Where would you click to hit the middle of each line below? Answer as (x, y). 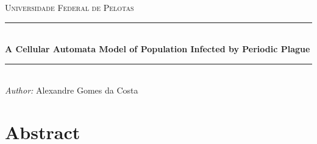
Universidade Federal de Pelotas (69, 7)
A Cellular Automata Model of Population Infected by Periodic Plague (158, 49)
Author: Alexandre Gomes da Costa (72, 90)
